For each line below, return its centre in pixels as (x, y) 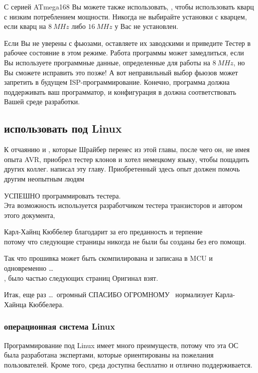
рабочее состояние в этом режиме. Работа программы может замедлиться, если (124, 53)
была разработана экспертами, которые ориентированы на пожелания (109, 355)
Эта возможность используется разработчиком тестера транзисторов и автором (123, 205)
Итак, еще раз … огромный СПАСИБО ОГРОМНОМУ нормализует (109, 294)
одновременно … (29, 268)
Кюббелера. (46, 304)
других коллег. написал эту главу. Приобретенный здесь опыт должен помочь (122, 169)
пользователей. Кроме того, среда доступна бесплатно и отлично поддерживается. (128, 364)
